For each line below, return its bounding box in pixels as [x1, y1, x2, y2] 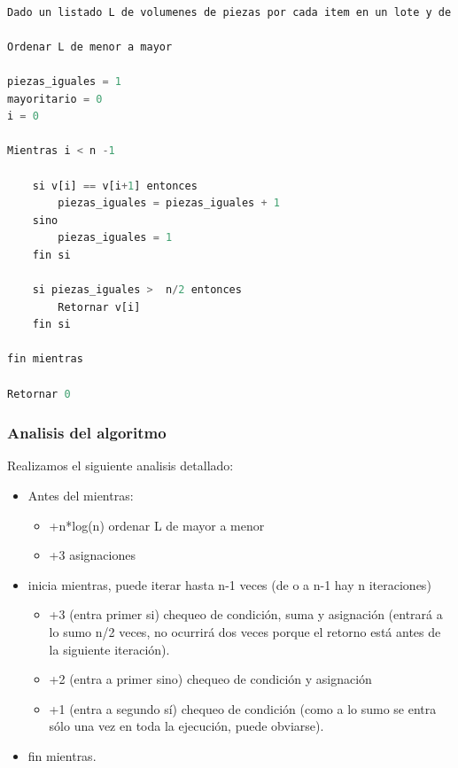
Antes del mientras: [27, 486, 134, 505]
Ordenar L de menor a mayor [7, 40, 173, 53]
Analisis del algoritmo [7, 422, 167, 444]
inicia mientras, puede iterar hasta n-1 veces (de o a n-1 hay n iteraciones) [27, 575, 431, 593]
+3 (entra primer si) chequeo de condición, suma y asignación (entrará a [49, 605, 443, 624]
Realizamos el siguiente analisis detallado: [7, 456, 234, 475]
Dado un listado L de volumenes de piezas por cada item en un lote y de [7, 5, 452, 19]
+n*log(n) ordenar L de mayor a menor [49, 516, 265, 534]
